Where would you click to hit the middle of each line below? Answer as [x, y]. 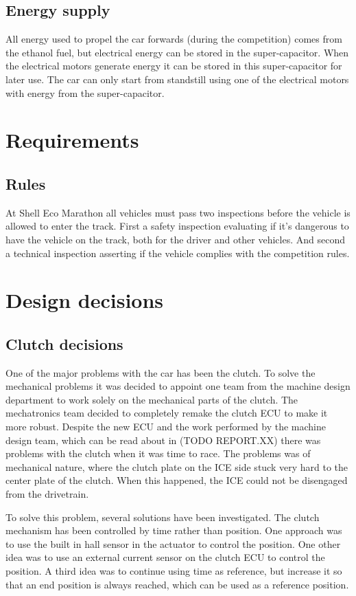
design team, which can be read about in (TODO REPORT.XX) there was [163, 440]
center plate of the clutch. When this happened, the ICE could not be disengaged [177, 480]
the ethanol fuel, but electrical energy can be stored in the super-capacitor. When [177, 52]
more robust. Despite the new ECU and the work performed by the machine [166, 427]
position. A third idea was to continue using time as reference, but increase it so [174, 571]
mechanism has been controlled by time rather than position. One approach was [174, 530]
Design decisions [85, 300]
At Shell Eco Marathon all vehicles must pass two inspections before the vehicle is [178, 212]
